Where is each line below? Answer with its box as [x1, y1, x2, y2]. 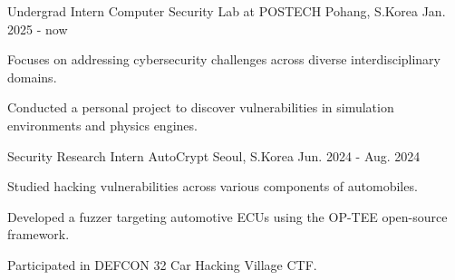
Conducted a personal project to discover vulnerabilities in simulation [7, 98, 394, 117]
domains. [7, 67, 57, 86]
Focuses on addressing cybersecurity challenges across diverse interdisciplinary [7, 50, 440, 69]
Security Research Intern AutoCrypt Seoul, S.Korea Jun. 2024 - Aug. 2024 [7, 146, 421, 165]
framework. [7, 225, 70, 244]
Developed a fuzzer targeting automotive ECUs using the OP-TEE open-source [7, 207, 448, 226]
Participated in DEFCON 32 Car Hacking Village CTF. [7, 255, 317, 274]
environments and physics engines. [7, 115, 198, 134]
